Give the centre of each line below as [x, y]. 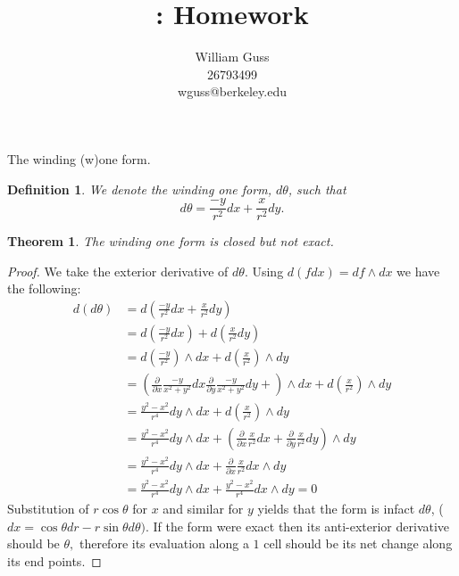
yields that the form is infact [336, 509]
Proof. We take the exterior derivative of [118, 271]
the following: [44, 288]
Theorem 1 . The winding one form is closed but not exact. [171, 241]
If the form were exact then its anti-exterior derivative [301, 526]
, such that [317, 189]
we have [418, 271]
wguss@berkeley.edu [232, 91]
